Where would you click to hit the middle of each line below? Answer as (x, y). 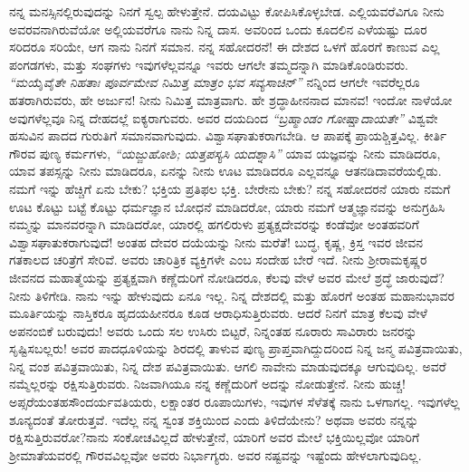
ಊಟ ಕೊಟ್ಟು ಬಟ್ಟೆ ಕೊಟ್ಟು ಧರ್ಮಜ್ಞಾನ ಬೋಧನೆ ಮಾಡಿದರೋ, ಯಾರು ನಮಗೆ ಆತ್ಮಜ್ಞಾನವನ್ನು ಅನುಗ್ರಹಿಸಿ (227, 206)
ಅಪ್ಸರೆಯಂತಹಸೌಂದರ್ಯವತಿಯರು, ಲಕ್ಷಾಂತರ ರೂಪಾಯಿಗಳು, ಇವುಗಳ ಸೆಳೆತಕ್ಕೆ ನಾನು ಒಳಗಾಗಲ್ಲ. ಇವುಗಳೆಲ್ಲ (234, 402)
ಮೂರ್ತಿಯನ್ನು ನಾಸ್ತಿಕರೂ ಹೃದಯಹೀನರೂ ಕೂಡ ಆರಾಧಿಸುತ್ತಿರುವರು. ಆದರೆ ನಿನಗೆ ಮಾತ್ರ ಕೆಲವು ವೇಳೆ (218, 313)
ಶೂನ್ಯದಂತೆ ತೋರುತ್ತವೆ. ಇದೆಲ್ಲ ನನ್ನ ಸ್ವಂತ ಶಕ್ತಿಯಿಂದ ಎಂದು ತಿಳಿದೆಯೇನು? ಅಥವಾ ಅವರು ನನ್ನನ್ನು (214, 419)
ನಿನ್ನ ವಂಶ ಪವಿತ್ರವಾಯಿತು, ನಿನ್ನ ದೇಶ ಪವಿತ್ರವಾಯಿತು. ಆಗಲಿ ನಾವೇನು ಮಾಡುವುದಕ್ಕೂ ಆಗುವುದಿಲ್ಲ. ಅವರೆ (228, 366)
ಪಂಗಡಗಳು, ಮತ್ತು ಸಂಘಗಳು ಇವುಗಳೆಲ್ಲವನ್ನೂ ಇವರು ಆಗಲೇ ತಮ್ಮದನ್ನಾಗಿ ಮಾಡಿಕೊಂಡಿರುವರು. (209, 64)
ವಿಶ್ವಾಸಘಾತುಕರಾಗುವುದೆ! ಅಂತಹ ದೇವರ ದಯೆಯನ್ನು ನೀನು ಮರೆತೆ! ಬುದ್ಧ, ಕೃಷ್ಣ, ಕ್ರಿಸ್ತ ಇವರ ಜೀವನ (216, 241)
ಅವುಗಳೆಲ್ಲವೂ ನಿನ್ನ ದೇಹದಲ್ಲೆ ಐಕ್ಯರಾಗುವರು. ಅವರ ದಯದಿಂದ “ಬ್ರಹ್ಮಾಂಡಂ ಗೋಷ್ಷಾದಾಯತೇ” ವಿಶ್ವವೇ (224, 117)
